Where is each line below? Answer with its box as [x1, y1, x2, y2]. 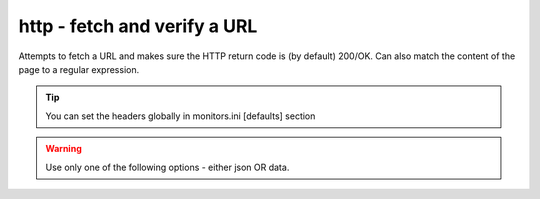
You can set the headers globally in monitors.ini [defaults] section [45, 110, 316, 122]
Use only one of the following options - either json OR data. [45, 161, 290, 173]
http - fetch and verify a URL [18, 15, 258, 37]
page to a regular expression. [18, 63, 140, 75]
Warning [45, 143, 82, 155]
